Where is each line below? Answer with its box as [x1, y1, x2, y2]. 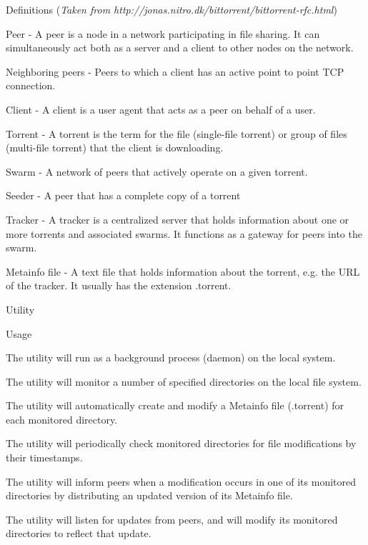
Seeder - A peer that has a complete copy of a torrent [6, 188, 241, 203]
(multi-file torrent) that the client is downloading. [6, 140, 224, 155]
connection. [6, 78, 56, 93]
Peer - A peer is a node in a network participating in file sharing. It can [6, 26, 320, 41]
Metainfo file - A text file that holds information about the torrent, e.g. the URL [6, 264, 360, 279]
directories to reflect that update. [6, 526, 151, 541]
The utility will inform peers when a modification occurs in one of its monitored [6, 474, 357, 489]
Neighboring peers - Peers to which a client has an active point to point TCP [6, 64, 344, 79]
